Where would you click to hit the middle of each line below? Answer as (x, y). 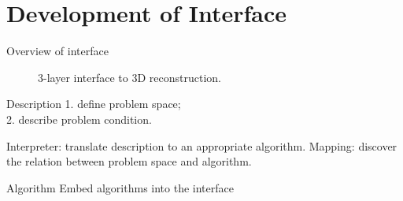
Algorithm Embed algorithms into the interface (120, 187)
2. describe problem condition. (79, 119)
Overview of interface (57, 51)
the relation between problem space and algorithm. (129, 161)
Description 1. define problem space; (94, 104)
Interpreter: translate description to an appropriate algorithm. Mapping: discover (202, 145)
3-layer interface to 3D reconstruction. (129, 77)
